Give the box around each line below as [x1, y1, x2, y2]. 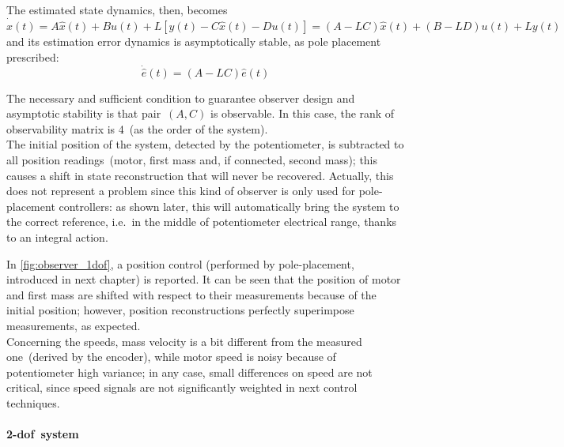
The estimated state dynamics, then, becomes [6, 2, 228, 17]
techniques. [6, 394, 60, 411]
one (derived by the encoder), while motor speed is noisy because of [6, 348, 336, 365]
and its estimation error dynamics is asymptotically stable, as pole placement [6, 33, 381, 50]
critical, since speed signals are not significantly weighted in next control [6, 379, 358, 396]
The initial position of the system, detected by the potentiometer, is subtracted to [6, 136, 404, 152]
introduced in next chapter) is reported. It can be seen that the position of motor [6, 271, 401, 287]
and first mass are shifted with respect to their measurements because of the [6, 286, 377, 302]
